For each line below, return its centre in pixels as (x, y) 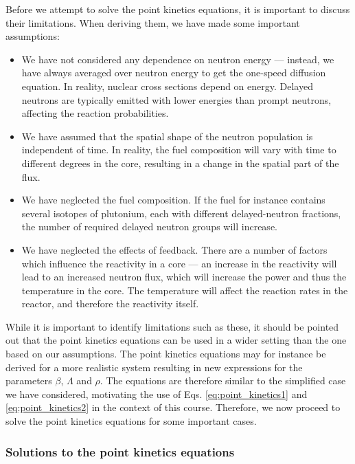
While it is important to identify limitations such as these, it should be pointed (172, 326)
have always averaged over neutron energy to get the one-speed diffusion (174, 73)
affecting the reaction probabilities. (95, 113)
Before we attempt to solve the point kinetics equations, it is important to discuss (178, 9)
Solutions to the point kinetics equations (120, 451)
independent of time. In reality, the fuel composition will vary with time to (179, 150)
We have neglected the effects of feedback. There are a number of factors (174, 249)
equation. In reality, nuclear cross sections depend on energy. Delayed (167, 86)
